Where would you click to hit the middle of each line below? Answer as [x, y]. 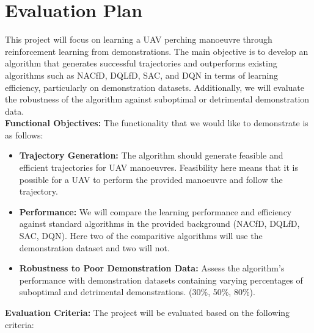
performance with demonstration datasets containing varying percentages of [161, 280]
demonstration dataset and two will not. [94, 247]
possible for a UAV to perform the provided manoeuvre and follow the [151, 179]
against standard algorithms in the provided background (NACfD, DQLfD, [159, 224]
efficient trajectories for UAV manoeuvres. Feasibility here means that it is [159, 167]
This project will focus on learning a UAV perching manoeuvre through [139, 39]
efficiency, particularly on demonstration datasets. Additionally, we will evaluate [155, 87]
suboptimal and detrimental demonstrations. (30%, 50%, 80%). [137, 292]
